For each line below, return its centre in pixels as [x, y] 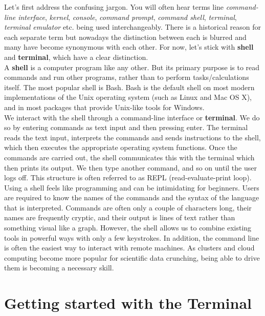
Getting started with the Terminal [128, 303]
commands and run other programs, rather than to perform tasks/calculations [127, 77]
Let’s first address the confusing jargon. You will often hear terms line [114, 7]
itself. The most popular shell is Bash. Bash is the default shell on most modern [129, 87]
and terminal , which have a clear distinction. [76, 57]
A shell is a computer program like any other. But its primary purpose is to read [132, 67]
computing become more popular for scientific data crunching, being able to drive [132, 257]
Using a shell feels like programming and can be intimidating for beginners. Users [132, 187]
